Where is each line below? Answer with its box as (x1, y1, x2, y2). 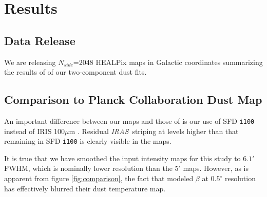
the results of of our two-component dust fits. (4, 67, 147, 77)
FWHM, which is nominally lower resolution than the (4, 163, 173, 173)
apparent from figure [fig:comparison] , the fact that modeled (4, 173, 194, 184)
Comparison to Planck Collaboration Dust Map (4, 92, 262, 107)
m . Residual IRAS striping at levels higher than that (69, 125, 239, 136)
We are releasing (4, 56, 56, 67)
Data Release (4, 32, 75, 48)
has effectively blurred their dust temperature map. (4, 183, 166, 193)
